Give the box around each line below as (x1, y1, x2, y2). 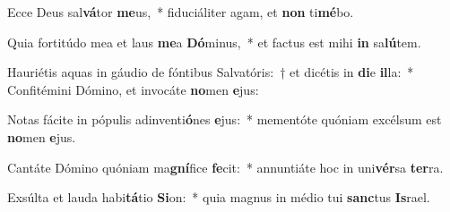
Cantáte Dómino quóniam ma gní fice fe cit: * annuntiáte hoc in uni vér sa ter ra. (7, 157, 444, 176)
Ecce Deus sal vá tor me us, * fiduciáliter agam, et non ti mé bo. (7, 3, 354, 21)
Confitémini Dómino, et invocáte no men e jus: (7, 80, 259, 98)
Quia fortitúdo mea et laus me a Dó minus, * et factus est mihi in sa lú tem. (7, 32, 421, 51)
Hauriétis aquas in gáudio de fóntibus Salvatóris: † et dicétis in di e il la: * (7, 63, 414, 81)
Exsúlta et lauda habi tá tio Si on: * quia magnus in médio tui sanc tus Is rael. (7, 188, 430, 207)
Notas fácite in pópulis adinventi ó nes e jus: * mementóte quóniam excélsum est (7, 110, 442, 129)
